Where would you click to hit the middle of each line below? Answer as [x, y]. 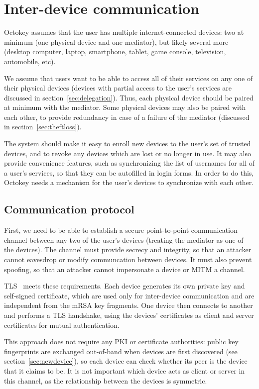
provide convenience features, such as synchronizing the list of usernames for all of [129, 163]
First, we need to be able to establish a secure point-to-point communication [121, 230]
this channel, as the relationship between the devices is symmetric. [106, 380]
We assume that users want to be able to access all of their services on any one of [129, 78]
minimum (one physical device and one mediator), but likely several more [116, 42]
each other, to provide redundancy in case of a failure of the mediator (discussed [127, 117]
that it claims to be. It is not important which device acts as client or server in [125, 370]
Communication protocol [69, 209]
